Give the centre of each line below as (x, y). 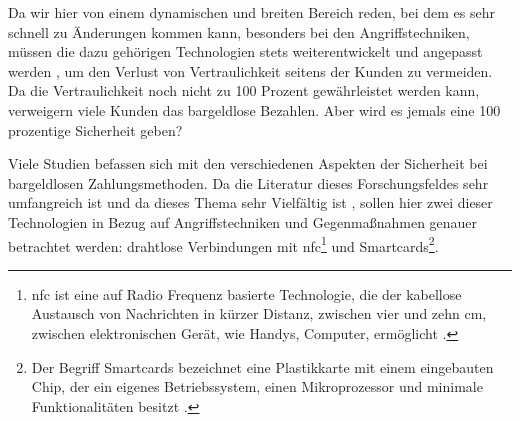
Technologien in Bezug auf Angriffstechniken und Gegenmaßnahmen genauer (243, 221)
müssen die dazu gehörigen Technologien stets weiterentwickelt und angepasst (245, 51)
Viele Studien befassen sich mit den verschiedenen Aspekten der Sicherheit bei (248, 163)
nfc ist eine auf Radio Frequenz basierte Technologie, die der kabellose (246, 293)
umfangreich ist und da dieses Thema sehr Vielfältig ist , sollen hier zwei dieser (250, 202)
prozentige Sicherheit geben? (95, 129)
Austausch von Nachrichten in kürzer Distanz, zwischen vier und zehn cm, (259, 313)
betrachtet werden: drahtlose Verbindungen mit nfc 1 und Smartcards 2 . (223, 244)
